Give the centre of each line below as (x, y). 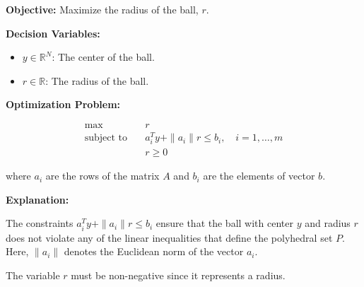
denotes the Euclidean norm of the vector (154, 251)
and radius (328, 223)
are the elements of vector (259, 176)
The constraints (40, 223)
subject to (106, 138)
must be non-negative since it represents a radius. (178, 275)
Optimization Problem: (63, 104)
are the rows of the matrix (102, 176)
